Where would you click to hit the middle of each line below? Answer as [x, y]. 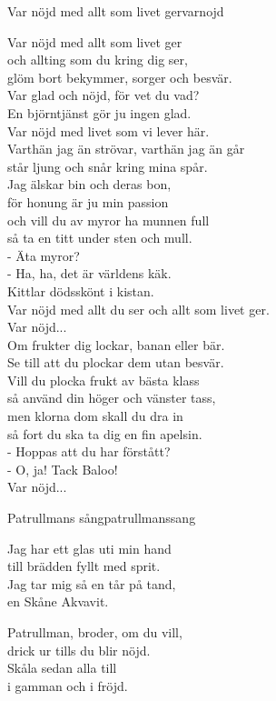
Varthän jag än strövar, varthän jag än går [126, 149]
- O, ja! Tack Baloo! [63, 469]
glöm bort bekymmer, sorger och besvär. [120, 77]
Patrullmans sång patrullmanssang [102, 518]
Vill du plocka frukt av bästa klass [103, 380]
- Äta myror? [44, 255]
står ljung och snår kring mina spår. [108, 166]
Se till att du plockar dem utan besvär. [116, 362]
